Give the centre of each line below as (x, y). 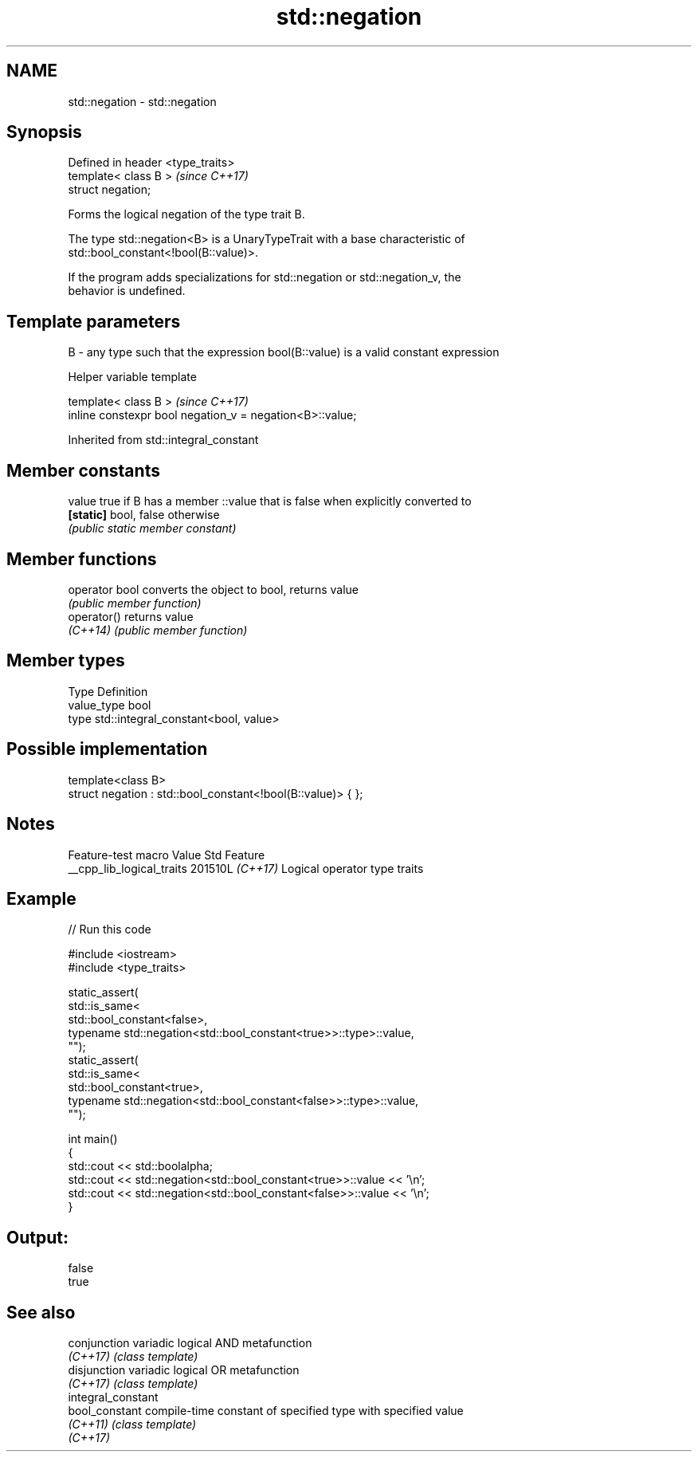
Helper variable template (132, 377)
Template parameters (94, 321)
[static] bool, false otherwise (144, 515)
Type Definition (108, 691)
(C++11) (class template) (132, 1425)
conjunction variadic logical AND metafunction (190, 1343)
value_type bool (110, 705)
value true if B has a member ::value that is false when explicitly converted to (270, 501)
